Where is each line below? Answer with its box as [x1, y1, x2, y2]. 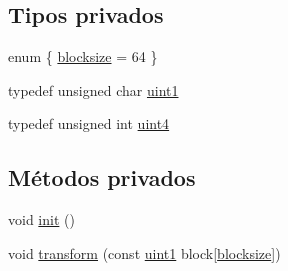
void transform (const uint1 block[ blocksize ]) [8, 242, 281, 263]
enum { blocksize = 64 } [8, 46, 158, 67]
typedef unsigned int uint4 [8, 113, 170, 134]
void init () [8, 209, 75, 230]
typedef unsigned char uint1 [8, 79, 179, 100]
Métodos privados [8, 162, 196, 193]
